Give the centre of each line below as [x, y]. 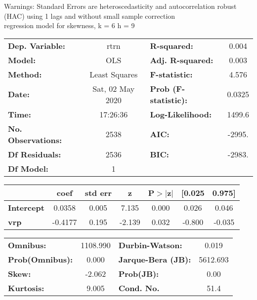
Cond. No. [139, 288]
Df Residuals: [35, 154]
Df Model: [28, 168]
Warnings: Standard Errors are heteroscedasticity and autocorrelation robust [120, 6]
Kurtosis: [26, 288]
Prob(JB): [139, 273]
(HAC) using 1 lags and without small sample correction [90, 16]
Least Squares [114, 74]
